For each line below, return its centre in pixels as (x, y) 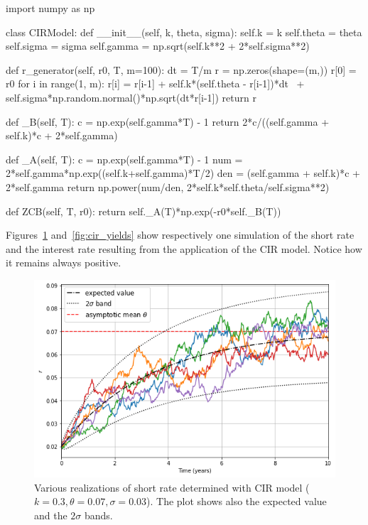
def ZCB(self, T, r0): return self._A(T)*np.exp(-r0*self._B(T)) (144, 211)
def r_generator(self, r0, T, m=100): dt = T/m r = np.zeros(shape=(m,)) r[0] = (181, 69)
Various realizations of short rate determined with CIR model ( (172, 487)
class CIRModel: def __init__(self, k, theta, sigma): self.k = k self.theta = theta (184, 32)
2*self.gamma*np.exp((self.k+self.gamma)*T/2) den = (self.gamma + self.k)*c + (183, 173)
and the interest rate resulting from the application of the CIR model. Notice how (184, 248)
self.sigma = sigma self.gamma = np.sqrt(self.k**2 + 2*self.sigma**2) (158, 46)
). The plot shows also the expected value (237, 501)
